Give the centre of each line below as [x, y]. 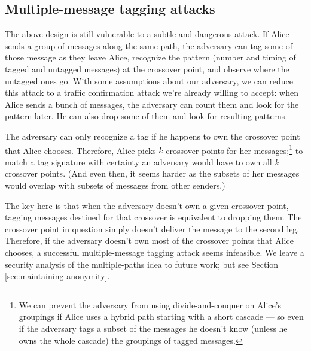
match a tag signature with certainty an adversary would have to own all [138, 161]
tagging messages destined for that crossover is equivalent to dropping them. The [153, 217]
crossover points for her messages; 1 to [234, 149]
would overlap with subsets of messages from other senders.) [115, 185]
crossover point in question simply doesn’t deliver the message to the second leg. [152, 229]
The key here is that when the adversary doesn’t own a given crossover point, [147, 205]
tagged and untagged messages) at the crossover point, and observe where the [147, 69]
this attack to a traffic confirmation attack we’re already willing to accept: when [152, 93]
